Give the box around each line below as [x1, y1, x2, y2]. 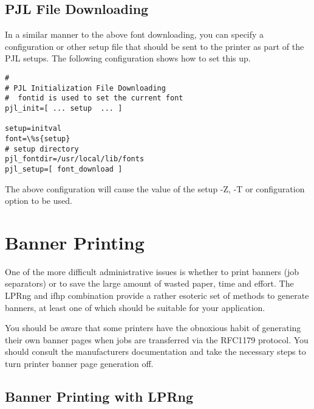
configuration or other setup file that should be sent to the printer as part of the [5, 40, 304, 52]
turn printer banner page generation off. [5, 357, 154, 370]
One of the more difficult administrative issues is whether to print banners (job [5, 265, 299, 278]
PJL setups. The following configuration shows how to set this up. [5, 52, 251, 65]
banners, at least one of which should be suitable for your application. [5, 301, 265, 313]
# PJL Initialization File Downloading [5, 83, 166, 93]
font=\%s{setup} [5, 134, 70, 143]
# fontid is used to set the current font [5, 94, 183, 103]
